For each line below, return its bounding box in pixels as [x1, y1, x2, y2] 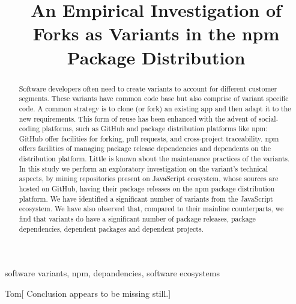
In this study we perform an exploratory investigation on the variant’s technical [19, 163, 268, 173]
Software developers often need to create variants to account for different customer [19, 83, 277, 93]
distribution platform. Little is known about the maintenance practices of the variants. [19, 154, 290, 164]
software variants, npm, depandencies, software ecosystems [5, 267, 220, 279]
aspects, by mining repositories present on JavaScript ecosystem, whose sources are [19, 173, 279, 184]
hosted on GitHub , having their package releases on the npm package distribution [19, 184, 275, 194]
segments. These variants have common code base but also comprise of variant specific [19, 93, 289, 104]
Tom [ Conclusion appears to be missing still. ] [5, 287, 171, 299]
